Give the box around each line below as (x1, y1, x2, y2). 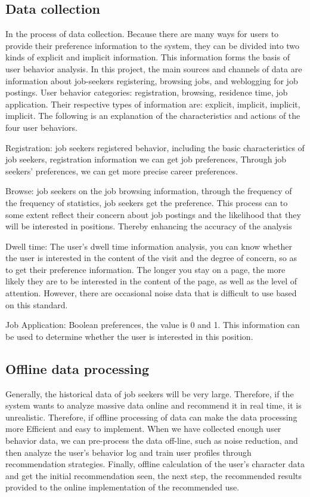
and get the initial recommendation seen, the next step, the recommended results (5, 469, 302, 481)
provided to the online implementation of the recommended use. (5, 481, 240, 493)
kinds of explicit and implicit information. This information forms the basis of (5, 51, 290, 63)
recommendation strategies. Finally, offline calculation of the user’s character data (5, 458, 305, 470)
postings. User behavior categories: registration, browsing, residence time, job (5, 86, 288, 99)
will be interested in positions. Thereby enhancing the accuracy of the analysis (5, 220, 292, 232)
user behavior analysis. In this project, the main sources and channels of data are (5, 62, 302, 75)
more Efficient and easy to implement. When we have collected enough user (5, 422, 281, 435)
